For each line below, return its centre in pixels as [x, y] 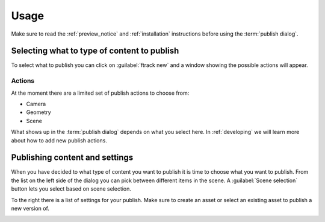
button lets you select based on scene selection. [71, 189]
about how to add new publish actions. [59, 140]
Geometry [39, 112]
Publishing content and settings [72, 158]
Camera [36, 104]
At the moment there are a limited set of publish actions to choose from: [100, 93]
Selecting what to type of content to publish [95, 51]
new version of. [30, 209]
